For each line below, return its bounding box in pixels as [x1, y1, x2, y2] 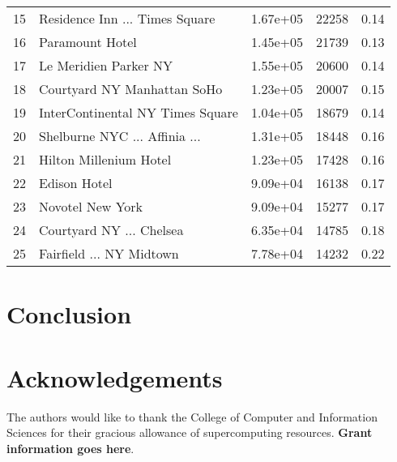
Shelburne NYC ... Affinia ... [39, 126, 201, 145]
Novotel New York [39, 197, 143, 216]
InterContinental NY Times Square [39, 103, 238, 122]
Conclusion [6, 297, 132, 331]
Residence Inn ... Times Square [39, 9, 216, 28]
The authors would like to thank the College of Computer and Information [6, 408, 378, 425]
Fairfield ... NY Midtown [39, 244, 179, 263]
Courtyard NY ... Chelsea [39, 220, 184, 239]
